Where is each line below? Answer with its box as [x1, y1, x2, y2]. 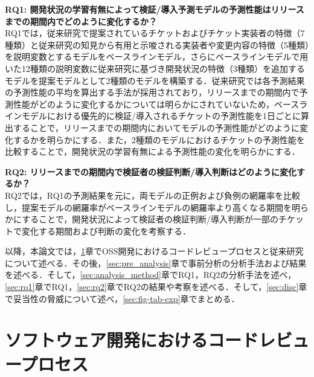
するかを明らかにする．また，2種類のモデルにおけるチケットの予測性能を [13, 133, 305, 146]
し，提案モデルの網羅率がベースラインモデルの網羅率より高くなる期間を [5, 201, 292, 213]
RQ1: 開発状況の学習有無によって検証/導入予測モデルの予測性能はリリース [5, 3, 304, 15]
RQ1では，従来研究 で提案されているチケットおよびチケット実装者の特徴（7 [5, 27, 305, 39]
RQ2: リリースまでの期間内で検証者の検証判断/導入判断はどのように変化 [5, 165, 296, 178]
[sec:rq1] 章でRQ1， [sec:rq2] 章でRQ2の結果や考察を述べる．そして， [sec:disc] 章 [5, 280, 307, 293]
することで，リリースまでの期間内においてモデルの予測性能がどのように [13, 121, 300, 134]
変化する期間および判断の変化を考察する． [21, 224, 191, 237]
